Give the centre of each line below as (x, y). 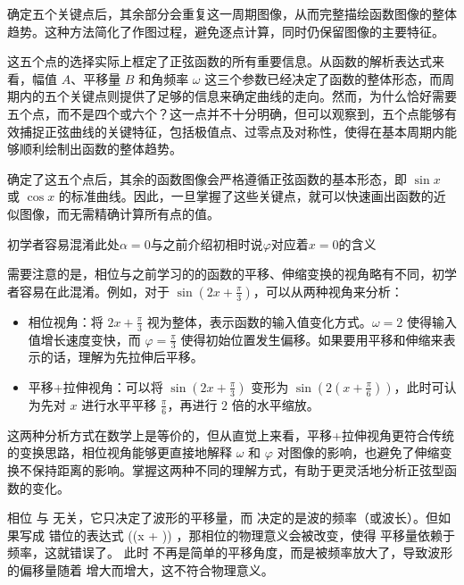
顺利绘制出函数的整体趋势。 (100, 149)
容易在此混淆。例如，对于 (94, 291)
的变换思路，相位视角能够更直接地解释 (120, 452)
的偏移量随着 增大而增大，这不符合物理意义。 (141, 569)
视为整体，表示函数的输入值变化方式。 (259, 321)
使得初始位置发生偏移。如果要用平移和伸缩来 (312, 339)
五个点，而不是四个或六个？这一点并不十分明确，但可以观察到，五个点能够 (226, 113)
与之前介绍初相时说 (207, 243)
